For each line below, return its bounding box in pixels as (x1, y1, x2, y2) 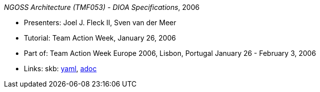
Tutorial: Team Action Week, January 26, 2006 (24, 34, 176, 42)
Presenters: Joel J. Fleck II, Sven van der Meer (24, 18, 176, 27)
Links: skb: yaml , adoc (24, 64, 97, 73)
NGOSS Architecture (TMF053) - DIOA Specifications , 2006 (4, 3, 200, 11)
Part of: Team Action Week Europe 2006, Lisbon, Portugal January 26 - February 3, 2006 (24, 49, 316, 57)
